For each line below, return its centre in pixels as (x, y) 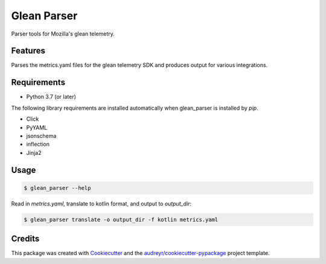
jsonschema (41, 136)
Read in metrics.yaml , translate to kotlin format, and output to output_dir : (101, 203)
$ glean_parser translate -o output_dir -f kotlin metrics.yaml (121, 219)
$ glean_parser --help (57, 188)
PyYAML (37, 127)
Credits (25, 239)
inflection (38, 144)
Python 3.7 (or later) (51, 97)
